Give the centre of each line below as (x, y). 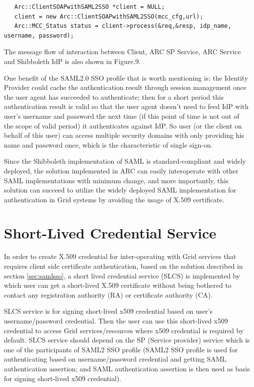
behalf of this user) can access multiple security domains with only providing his (124, 135)
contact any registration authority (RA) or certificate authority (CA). (108, 294)
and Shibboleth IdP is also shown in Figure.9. (72, 61)
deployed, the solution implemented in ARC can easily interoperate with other (121, 170)
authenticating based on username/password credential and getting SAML (115, 359)
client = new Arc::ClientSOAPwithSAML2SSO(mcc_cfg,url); (109, 16)
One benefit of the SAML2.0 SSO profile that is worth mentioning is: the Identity (126, 77)
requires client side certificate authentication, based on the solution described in (123, 266)
